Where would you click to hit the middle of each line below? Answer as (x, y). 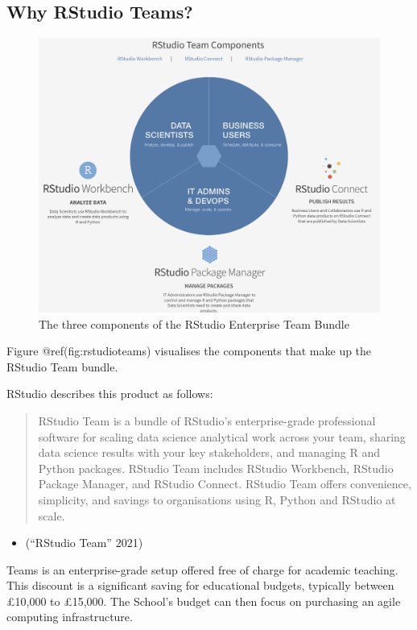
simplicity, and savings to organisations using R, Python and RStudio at (217, 499)
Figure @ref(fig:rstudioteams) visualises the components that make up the (189, 351)
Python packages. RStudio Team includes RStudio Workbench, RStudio (216, 468)
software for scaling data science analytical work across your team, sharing (222, 436)
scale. (52, 515)
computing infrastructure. (70, 617)
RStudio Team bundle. (62, 366)
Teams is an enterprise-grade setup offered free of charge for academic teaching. (202, 569)
